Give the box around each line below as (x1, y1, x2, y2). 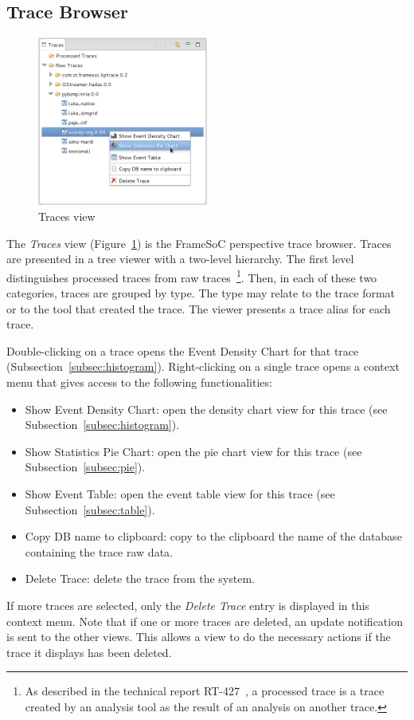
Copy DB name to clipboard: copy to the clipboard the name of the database (25, 528, 402, 545)
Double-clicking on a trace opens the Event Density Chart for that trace (6, 342, 359, 359)
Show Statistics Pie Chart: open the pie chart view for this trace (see (25, 443, 362, 459)
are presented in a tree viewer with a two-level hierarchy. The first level (6, 250, 354, 267)
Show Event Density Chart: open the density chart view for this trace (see (25, 400, 388, 417)
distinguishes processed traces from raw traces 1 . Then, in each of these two (6, 266, 377, 285)
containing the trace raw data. (25, 543, 173, 560)
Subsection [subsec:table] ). (25, 501, 155, 517)
